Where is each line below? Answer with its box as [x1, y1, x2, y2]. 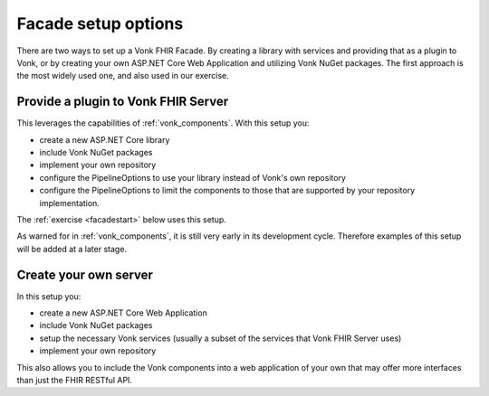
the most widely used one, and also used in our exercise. [16, 71, 230, 81]
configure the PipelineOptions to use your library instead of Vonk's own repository [39, 172, 346, 183]
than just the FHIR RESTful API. [16, 375, 133, 385]
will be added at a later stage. [16, 243, 127, 254]
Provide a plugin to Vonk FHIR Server [16, 94, 229, 109]
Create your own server [16, 267, 154, 282]
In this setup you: [16, 290, 81, 302]
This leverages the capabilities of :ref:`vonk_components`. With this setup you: [16, 118, 310, 128]
